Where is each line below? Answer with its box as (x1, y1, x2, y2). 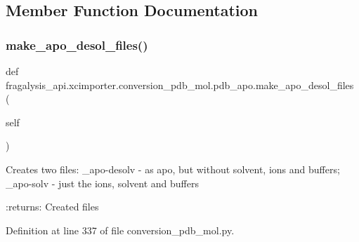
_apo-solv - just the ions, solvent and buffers (6, 175, 199, 190)
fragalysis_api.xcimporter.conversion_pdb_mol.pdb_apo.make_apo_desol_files (6, 77, 354, 92)
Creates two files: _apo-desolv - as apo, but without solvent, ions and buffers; (6, 161, 340, 176)
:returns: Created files (6, 199, 99, 214)
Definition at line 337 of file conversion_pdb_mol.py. (6, 222, 235, 237)
